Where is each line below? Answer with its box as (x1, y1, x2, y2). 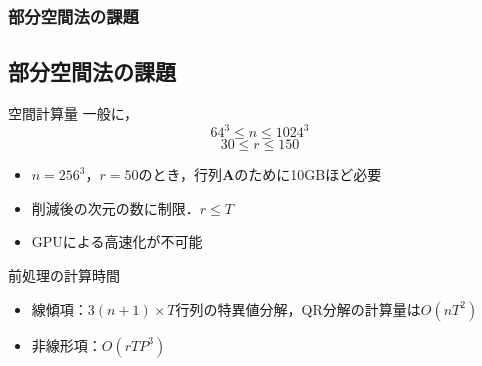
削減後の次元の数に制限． (31, 197, 200, 218)
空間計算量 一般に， (8, 103, 138, 124)
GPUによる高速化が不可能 (31, 231, 203, 252)
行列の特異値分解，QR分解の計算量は (175, 298, 421, 319)
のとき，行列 (138, 164, 223, 185)
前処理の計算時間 (8, 264, 120, 285)
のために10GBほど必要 (234, 164, 382, 185)
